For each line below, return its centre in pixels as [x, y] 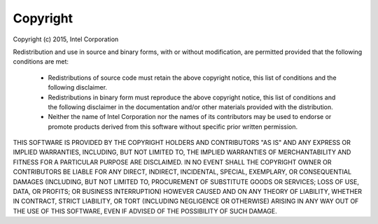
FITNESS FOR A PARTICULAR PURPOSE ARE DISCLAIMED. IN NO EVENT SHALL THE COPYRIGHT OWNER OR [172, 162]
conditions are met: [41, 62]
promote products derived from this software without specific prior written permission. [173, 127]
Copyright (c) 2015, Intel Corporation [66, 39]
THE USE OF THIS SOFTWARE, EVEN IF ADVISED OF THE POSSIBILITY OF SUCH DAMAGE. [145, 211]
